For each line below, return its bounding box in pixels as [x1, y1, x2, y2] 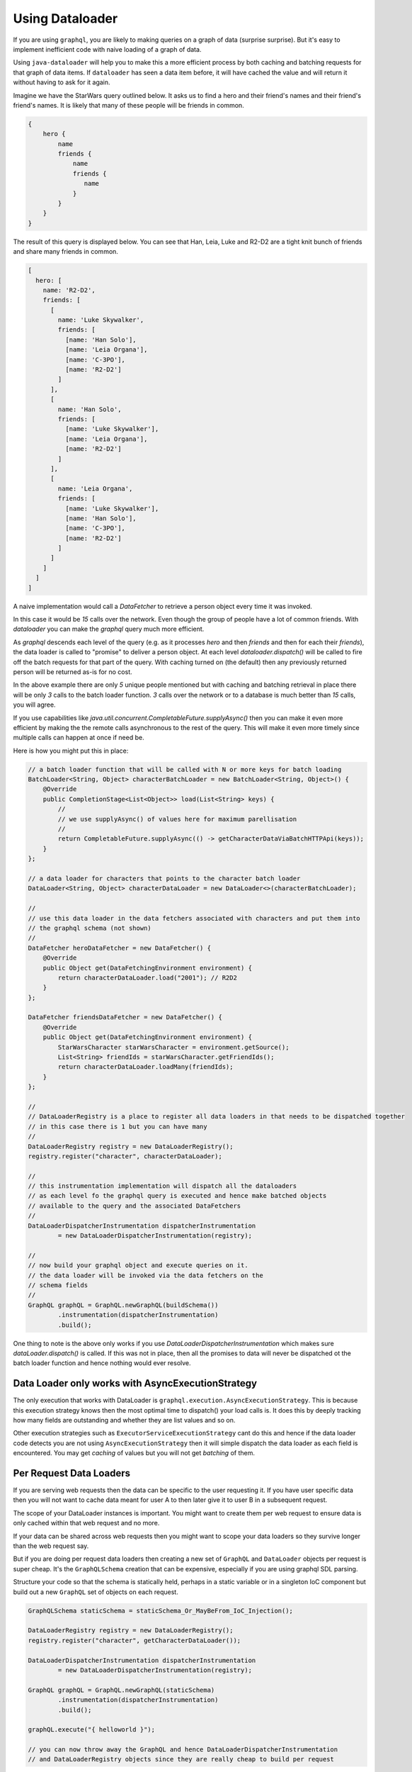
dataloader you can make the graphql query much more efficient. [13, 624, 205, 634]
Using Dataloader [13, 11, 118, 26]
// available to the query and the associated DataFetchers [28, 1201, 241, 1210]
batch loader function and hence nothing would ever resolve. [13, 1359, 191, 1367]
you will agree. [13, 700, 56, 709]
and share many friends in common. [13, 247, 118, 256]
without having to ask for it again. [13, 78, 110, 86]
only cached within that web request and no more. [13, 1519, 160, 1527]
